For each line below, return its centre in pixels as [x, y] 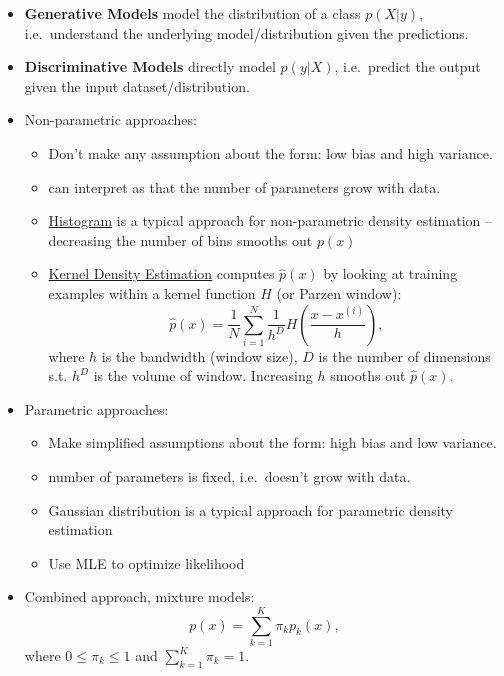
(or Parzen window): [339, 292]
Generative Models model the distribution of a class [192, 13]
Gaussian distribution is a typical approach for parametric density [250, 509]
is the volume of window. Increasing [203, 375]
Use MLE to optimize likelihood [146, 562]
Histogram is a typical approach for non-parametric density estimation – [270, 220]
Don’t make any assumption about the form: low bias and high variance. [270, 152]
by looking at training [390, 273]
